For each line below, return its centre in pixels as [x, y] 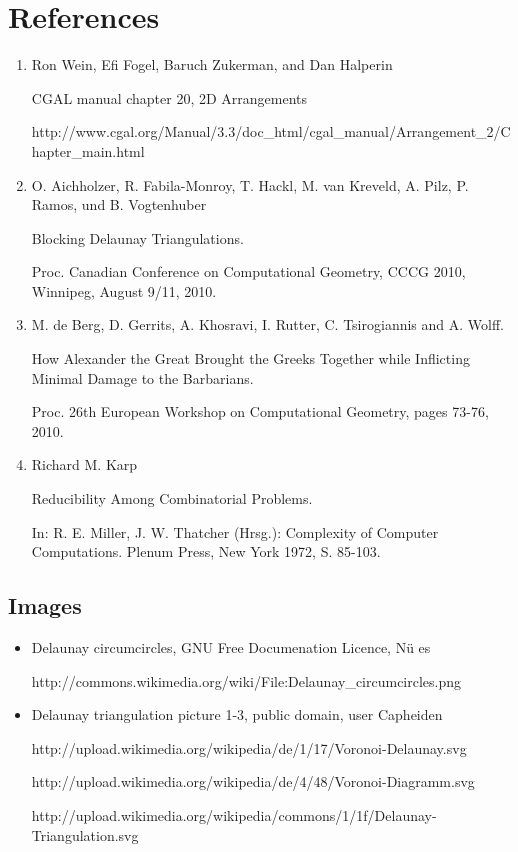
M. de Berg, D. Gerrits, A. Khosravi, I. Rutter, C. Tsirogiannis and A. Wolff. [267, 324]
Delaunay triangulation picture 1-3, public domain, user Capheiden [237, 714]
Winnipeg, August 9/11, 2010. [124, 290]
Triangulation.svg [85, 834]
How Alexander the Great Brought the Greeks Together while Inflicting [250, 358]
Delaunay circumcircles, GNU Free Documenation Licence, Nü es [231, 647]
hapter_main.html [88, 150]
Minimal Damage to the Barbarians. [142, 377]
